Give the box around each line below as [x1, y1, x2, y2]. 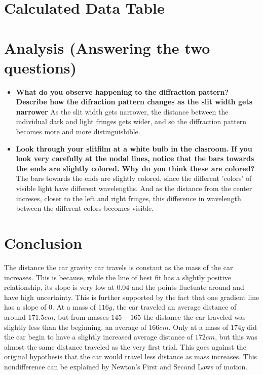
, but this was [215, 331, 257, 342]
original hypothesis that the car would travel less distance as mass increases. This [4, 351, 257, 362]
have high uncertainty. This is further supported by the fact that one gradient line [4, 291, 259, 302]
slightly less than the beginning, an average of [4, 321, 146, 332]
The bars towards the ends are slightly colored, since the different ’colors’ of [16, 173, 252, 183]
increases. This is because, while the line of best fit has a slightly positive [4, 272, 231, 282]
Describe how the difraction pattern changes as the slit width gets [16, 96, 253, 107]
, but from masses [53, 311, 109, 322]
